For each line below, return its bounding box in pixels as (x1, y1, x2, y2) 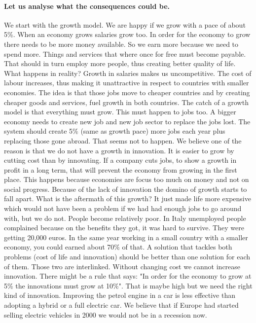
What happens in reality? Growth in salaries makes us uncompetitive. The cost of (4, 68, 252, 78)
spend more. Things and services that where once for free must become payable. (4, 48, 246, 59)
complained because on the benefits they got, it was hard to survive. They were (4, 222, 244, 233)
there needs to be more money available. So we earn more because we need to (4, 38, 239, 49)
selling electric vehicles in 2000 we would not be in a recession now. (4, 309, 207, 320)
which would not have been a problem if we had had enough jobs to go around (4, 203, 242, 214)
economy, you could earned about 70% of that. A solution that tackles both (4, 242, 232, 252)
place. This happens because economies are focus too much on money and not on (4, 174, 249, 184)
